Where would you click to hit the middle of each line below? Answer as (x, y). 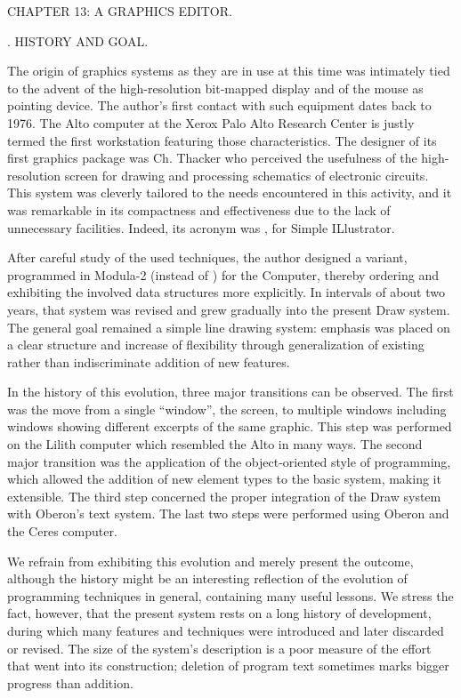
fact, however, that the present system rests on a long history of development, (219, 613)
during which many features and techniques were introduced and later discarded (226, 630)
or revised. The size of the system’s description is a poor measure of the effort (219, 648)
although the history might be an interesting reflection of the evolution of (207, 578)
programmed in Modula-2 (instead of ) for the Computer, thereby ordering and (223, 274)
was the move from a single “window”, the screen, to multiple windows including (227, 409)
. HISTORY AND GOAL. (78, 40)
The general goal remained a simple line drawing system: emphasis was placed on (229, 327)
